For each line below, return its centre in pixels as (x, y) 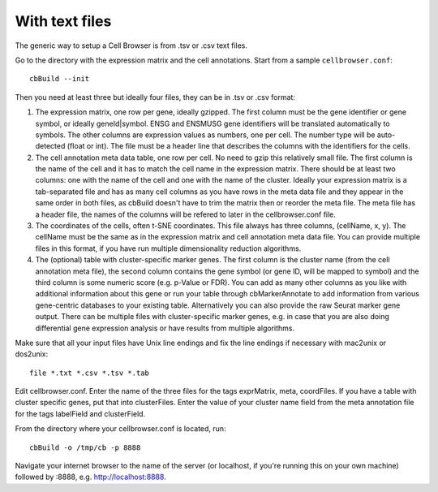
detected (50, 146)
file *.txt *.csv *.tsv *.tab (90, 373)
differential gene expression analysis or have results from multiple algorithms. (165, 328)
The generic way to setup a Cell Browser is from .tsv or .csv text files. (131, 45)
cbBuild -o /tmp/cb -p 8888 (85, 447)
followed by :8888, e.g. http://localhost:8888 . (90, 477)
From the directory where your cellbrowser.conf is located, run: (120, 429)
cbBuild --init (60, 79)
